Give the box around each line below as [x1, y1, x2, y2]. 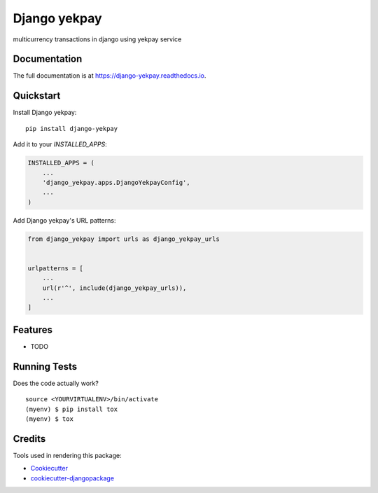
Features [13, 324, 52, 335]
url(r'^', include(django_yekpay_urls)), [42, 284, 187, 292]
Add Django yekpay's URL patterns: [13, 216, 116, 224]
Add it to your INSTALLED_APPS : [13, 140, 108, 148]
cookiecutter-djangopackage [30, 473, 115, 482]
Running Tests [13, 361, 77, 373]
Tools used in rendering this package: [13, 451, 122, 459]
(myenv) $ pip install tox [25, 405, 118, 413]
